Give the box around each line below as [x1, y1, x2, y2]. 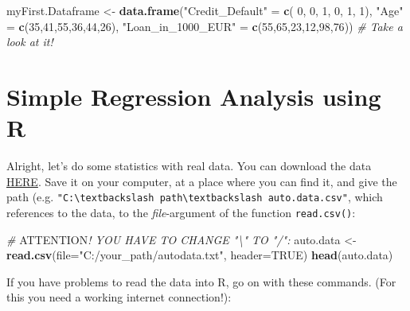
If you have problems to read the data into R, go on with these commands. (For [6, 273, 396, 290]
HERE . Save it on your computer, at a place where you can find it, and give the [6, 173, 397, 189]
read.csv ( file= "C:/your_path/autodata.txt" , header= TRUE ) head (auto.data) [6, 247, 393, 263]
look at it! [6, 33, 53, 50]
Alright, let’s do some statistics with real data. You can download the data [6, 157, 372, 174]
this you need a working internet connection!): [6, 289, 232, 305]
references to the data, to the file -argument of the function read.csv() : [6, 204, 356, 220]
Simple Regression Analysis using [6, 80, 381, 112]
